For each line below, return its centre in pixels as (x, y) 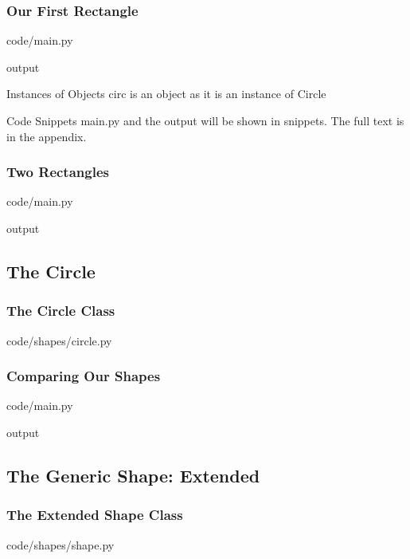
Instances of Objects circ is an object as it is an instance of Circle (166, 94)
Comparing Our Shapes (84, 376)
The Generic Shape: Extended (133, 475)
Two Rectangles (58, 172)
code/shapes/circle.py (59, 340)
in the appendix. (47, 136)
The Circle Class (61, 311)
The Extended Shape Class (95, 515)
